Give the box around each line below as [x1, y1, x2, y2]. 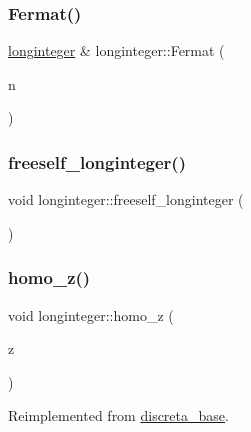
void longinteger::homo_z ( [8, 304, 174, 325]
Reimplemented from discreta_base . [8, 405, 229, 426]
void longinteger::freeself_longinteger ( [8, 189, 244, 210]
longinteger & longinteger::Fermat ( [8, 40, 225, 61]
